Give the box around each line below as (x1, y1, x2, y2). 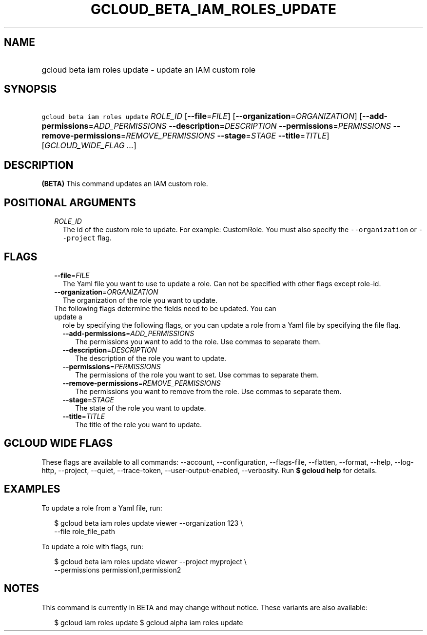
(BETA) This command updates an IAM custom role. (41, 179, 208, 188)
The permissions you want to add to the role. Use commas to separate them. (75, 337, 321, 346)
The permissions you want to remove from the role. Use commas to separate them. (75, 387, 342, 396)
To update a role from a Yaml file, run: (41, 503, 162, 512)
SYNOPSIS (4, 83, 57, 96)
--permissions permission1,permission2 (54, 565, 181, 574)
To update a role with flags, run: (41, 542, 144, 551)
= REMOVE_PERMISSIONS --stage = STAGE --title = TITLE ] (120, 131, 330, 141)
